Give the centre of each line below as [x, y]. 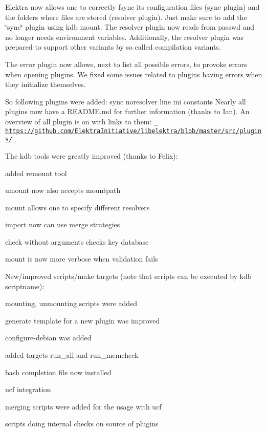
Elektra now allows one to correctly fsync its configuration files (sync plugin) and [132, 7]
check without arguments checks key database [77, 241]
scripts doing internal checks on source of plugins [82, 424]
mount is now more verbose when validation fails [82, 259]
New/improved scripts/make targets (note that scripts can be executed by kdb [128, 276]
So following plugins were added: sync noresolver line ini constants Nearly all [126, 101]
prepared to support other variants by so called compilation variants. [113, 47]
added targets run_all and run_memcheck [72, 355]
